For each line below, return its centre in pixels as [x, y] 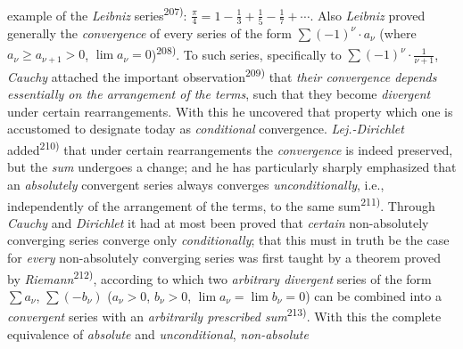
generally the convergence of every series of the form [149, 32]
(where [398, 32]
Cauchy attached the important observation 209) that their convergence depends [222, 75]
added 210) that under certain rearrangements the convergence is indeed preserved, [230, 148]
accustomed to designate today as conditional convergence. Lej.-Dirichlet [206, 129]
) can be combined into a [373, 295]
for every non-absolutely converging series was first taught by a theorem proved [224, 257]
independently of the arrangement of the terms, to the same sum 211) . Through [221, 204]
